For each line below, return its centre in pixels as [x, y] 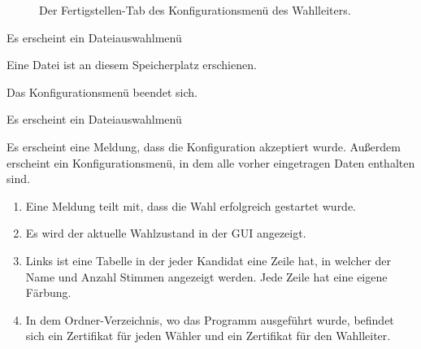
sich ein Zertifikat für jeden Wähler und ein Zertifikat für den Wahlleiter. [208, 336]
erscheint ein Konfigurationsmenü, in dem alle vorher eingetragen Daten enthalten [211, 162]
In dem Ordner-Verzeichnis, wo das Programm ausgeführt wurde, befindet [210, 319]
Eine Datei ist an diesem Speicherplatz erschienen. [132, 65]
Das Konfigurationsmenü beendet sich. [102, 92]
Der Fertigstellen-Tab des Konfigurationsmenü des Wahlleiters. [195, 10]
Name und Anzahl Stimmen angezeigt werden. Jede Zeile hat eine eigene [206, 276]
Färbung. [48, 292]
